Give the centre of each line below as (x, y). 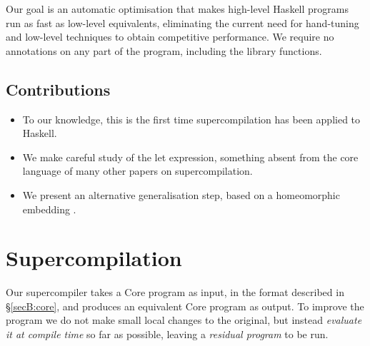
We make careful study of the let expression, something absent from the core (190, 157)
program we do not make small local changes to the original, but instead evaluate (184, 320)
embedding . (49, 209)
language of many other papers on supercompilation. (137, 171)
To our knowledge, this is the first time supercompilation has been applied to (191, 119)
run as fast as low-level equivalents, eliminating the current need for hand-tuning (182, 22)
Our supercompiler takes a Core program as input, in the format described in (175, 292)
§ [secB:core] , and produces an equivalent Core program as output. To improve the (185, 306)
